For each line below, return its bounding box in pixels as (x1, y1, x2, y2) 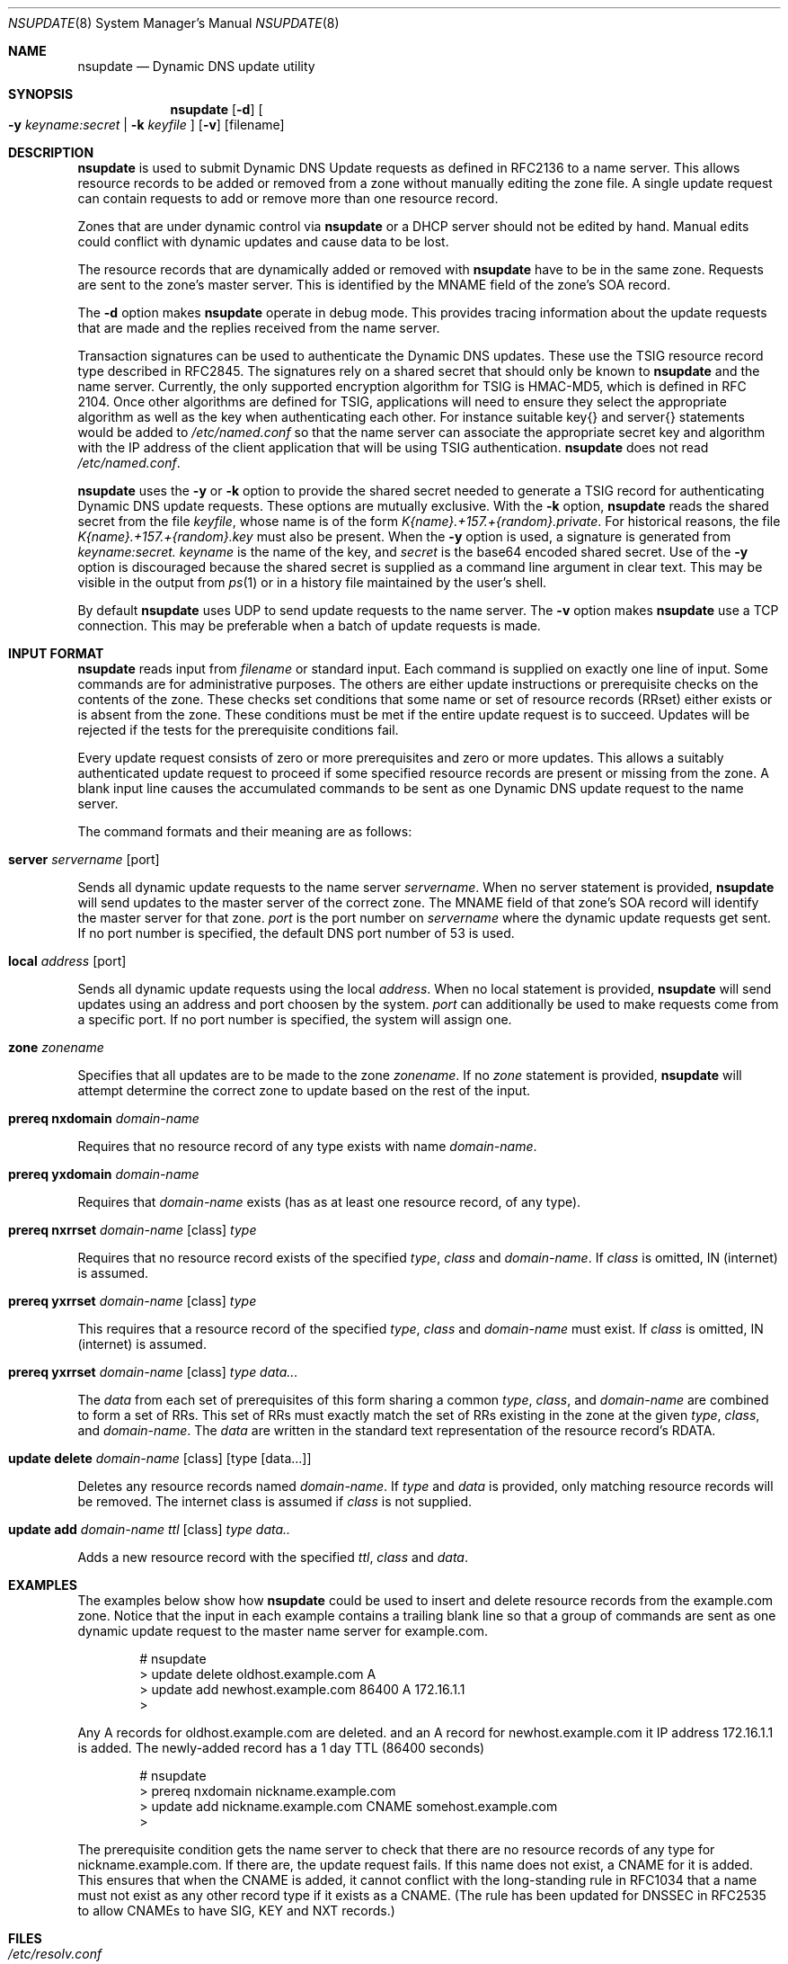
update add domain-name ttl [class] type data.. (8, 1522, 291, 1537)
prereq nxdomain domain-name (8, 1111, 199, 1126)
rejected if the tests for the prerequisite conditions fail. (77, 722, 399, 737)
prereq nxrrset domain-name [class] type (8, 1222, 257, 1237)
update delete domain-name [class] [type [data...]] (8, 1451, 312, 1466)
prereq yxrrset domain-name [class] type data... (8, 1364, 298, 1379)
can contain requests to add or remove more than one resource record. (77, 191, 499, 206)
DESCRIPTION (8, 145, 94, 160)
